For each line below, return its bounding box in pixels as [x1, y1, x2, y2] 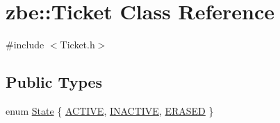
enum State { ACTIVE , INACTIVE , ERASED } [6, 103, 214, 117]
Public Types [6, 71, 103, 93]
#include [6, 37, 44, 52]
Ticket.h [60, 37, 95, 52]
